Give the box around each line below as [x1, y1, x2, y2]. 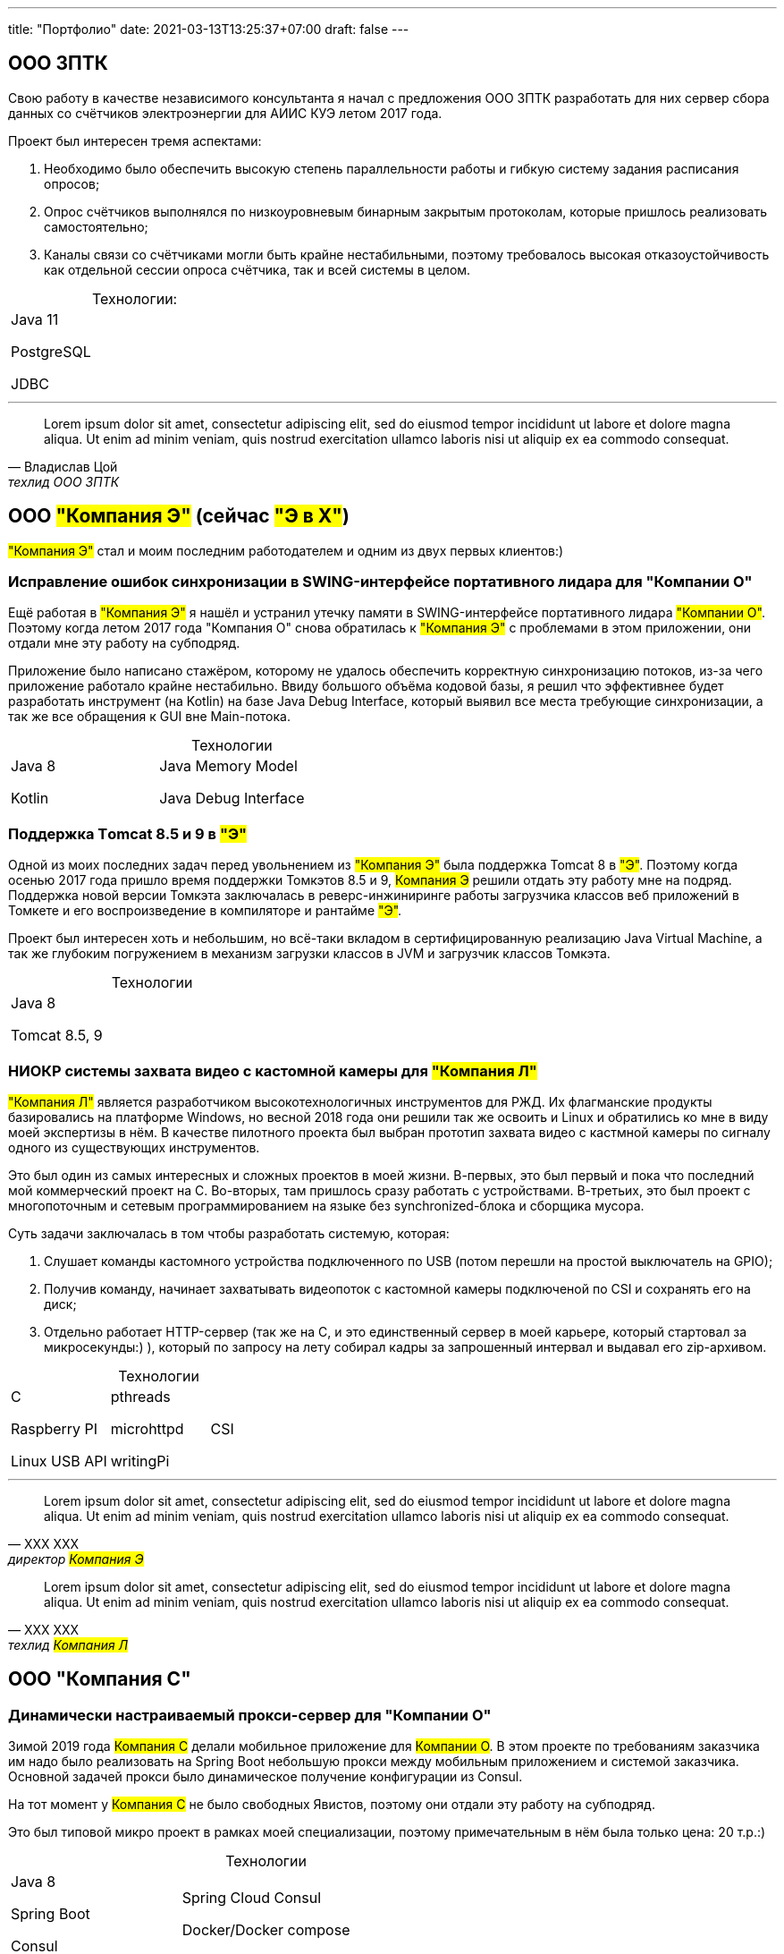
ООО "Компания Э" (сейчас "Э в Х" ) [8, 505, 350, 528]
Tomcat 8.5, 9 [11, 1026, 103, 1045]
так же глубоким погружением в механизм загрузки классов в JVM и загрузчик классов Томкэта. [8, 946, 611, 962]
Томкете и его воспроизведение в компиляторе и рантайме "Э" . [8, 903, 402, 919]
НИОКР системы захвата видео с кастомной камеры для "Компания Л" [8, 1061, 537, 1080]
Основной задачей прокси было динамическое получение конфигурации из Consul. [8, 1769, 523, 1785]
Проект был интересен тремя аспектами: [8, 132, 262, 149]
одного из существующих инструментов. [8, 1139, 260, 1155]
